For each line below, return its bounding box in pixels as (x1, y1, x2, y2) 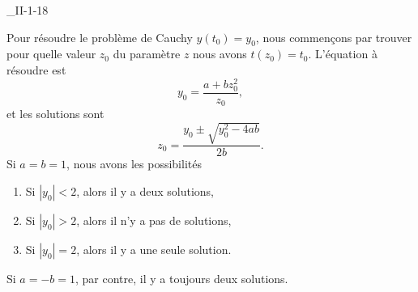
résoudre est (6, 61, 66, 78)
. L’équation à (308, 45, 377, 62)
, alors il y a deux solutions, (76, 183, 214, 200)
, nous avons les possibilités (66, 155, 202, 172)
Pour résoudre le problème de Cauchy (6, 28, 193, 45)
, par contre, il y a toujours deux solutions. (75, 270, 288, 287)
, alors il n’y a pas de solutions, (76, 212, 232, 229)
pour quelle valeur (6, 45, 96, 62)
